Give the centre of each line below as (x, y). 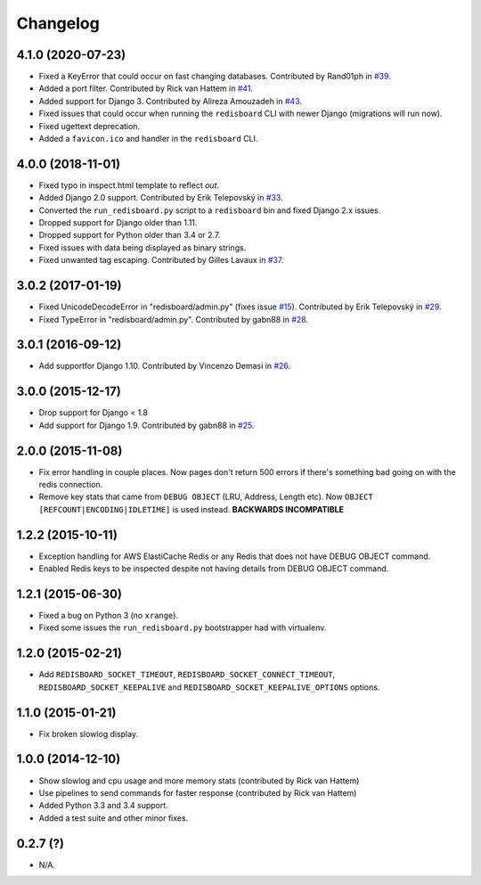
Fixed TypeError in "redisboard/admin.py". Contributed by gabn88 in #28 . (174, 319)
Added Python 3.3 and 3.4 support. (103, 806)
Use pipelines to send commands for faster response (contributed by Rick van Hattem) (198, 792)
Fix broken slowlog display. (88, 733)
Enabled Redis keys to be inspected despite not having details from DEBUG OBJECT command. (214, 569)
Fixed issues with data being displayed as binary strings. (143, 247)
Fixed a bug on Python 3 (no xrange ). (108, 616)
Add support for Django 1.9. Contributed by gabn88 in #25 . (147, 425)
